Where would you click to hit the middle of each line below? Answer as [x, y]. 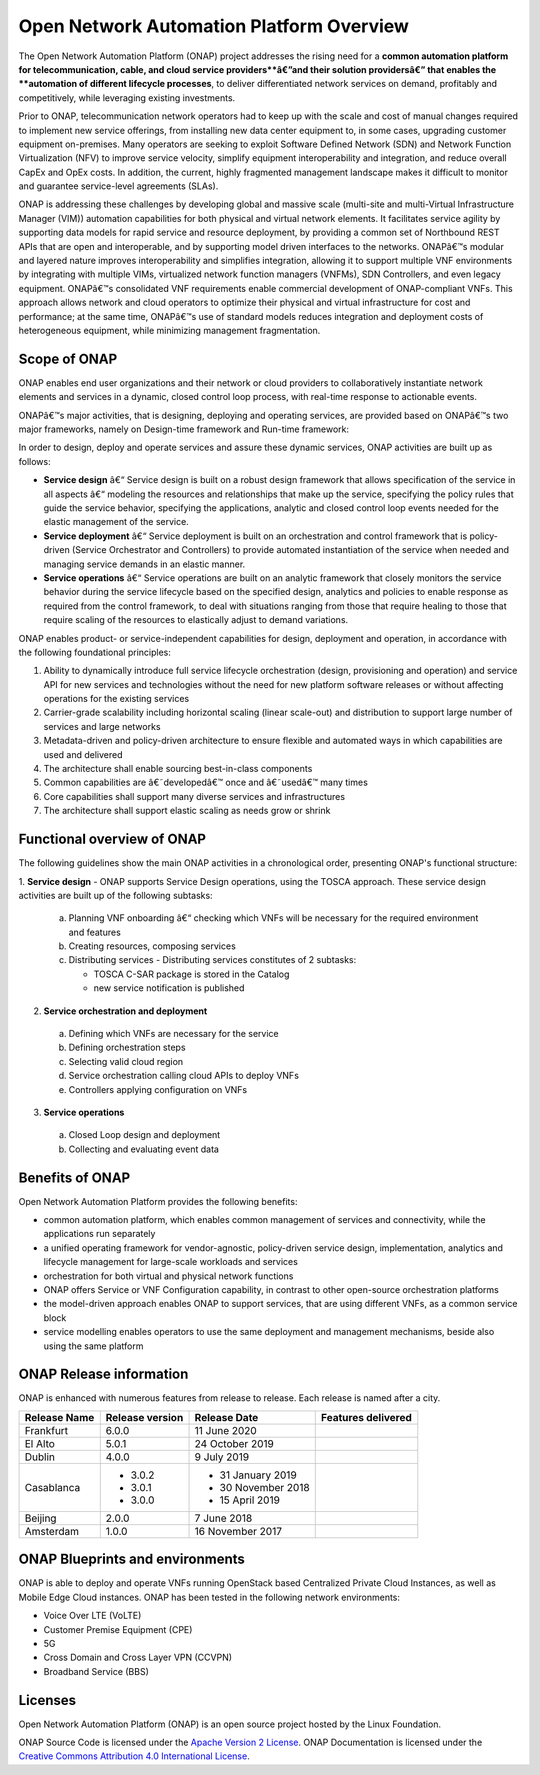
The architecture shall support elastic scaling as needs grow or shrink [187, 811]
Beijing [40, 1518]
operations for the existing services [116, 699]
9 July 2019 [222, 1457]
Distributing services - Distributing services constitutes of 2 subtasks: [212, 960]
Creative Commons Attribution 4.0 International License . [134, 1756]
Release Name [59, 1417]
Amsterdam [52, 1531]
